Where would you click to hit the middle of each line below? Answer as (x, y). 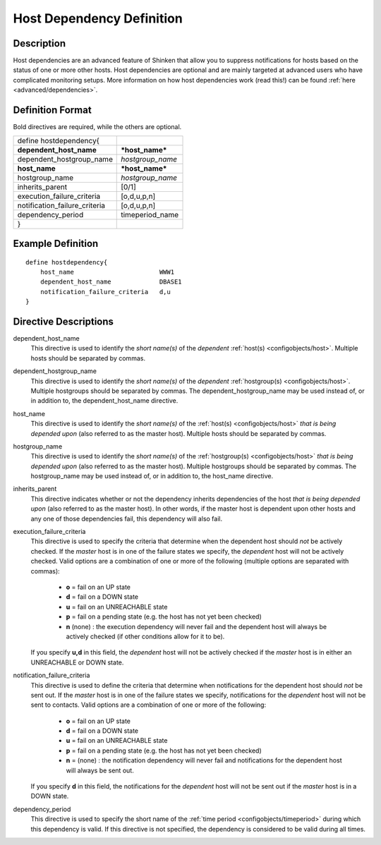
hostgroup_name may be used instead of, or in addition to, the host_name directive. (152, 476)
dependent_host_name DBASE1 (111, 282)
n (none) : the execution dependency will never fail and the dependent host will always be (196, 626)
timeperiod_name (150, 214)
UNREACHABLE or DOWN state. (77, 662)
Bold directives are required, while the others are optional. (97, 127)
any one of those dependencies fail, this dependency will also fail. (126, 518)
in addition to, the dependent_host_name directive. (104, 401)
